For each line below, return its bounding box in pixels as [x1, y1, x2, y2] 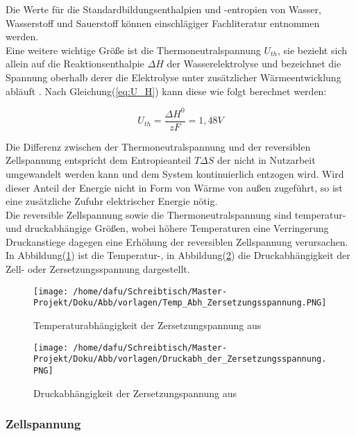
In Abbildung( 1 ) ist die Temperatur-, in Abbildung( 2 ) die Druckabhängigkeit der [6, 248, 350, 262]
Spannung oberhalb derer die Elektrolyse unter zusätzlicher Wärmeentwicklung [6, 69, 341, 84]
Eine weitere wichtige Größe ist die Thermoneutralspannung [6, 42, 261, 57]
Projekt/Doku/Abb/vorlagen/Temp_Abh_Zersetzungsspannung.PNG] [33, 298, 327, 308]
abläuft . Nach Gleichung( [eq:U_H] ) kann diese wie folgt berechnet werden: [6, 83, 327, 98]
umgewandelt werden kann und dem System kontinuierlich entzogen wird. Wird [6, 166, 344, 181]
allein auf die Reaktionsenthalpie [6, 56, 144, 71]
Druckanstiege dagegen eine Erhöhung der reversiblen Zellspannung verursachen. [6, 234, 348, 249]
